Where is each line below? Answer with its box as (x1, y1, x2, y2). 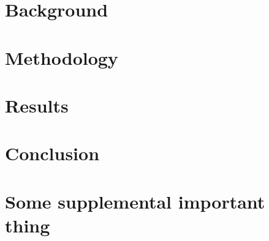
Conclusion (5, 141, 100, 166)
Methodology (5, 45, 118, 70)
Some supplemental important (5, 188, 265, 213)
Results (5, 92, 69, 117)
